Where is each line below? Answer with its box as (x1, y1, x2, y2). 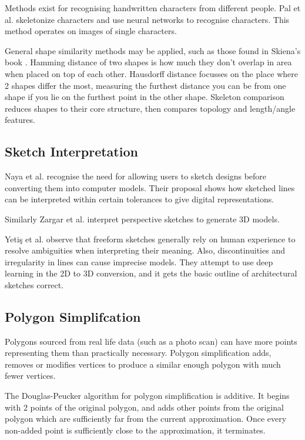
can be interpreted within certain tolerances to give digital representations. (5, 193, 274, 205)
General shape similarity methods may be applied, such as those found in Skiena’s (5, 44, 301, 56)
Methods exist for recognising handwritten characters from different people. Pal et (5, 2, 301, 14)
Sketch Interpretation (5, 142, 138, 161)
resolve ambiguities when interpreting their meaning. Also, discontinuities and (5, 244, 285, 256)
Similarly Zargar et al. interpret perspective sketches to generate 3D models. (5, 212, 280, 225)
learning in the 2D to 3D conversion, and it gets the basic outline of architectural (5, 267, 297, 279)
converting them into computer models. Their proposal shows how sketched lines (5, 181, 295, 194)
